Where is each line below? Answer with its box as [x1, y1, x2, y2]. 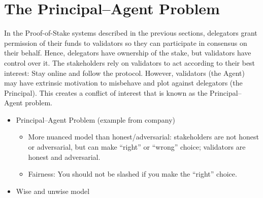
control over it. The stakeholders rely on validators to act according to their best [4, 57, 255, 68]
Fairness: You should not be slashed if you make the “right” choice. [28, 168, 237, 179]
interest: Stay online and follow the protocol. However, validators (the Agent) [4, 67, 245, 78]
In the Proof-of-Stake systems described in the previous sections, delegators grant [4, 27, 257, 38]
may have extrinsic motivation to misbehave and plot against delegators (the [4, 77, 243, 88]
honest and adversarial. [28, 151, 101, 162]
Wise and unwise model [16, 185, 90, 196]
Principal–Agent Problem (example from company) [16, 114, 175, 125]
